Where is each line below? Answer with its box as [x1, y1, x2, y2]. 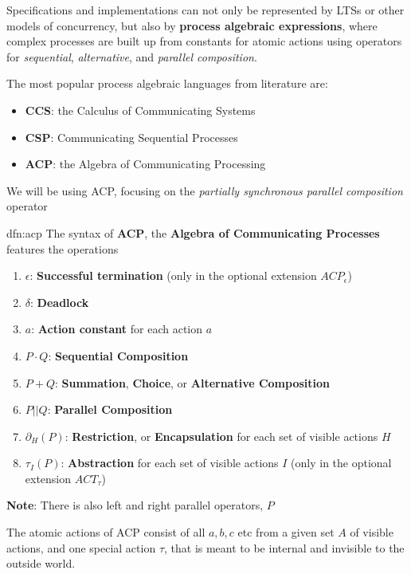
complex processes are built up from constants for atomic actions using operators [6, 33, 402, 49]
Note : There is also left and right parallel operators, [6, 497, 264, 513]
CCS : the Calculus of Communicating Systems [25, 101, 256, 118]
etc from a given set [237, 524, 335, 541]
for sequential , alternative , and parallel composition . [6, 48, 257, 65]
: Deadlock [30, 293, 89, 310]
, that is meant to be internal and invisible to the [164, 539, 405, 556]
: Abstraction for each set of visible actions [61, 454, 279, 471]
